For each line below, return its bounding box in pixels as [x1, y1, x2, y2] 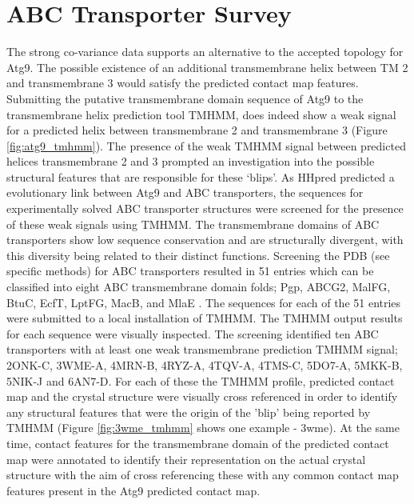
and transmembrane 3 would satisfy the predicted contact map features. [6, 74, 359, 91]
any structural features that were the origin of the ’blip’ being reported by [6, 403, 371, 420]
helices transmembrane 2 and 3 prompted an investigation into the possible [6, 153, 375, 170]
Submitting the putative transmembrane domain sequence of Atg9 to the [6, 90, 364, 106]
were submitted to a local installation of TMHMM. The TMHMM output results [6, 310, 403, 326]
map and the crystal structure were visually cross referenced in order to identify [6, 388, 398, 405]
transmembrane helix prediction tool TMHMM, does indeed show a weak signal [6, 106, 396, 122]
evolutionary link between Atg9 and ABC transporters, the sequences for [6, 184, 364, 201]
